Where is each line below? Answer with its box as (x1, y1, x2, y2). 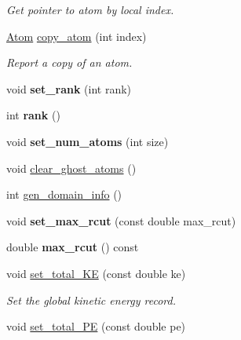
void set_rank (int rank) (6, 80, 132, 97)
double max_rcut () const (6, 239, 139, 255)
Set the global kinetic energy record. (6, 291, 176, 308)
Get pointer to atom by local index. (6, 2, 174, 17)
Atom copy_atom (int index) (6, 27, 147, 44)
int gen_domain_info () (6, 186, 122, 203)
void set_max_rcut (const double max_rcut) (6, 212, 236, 228)
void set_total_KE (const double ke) (6, 265, 186, 281)
